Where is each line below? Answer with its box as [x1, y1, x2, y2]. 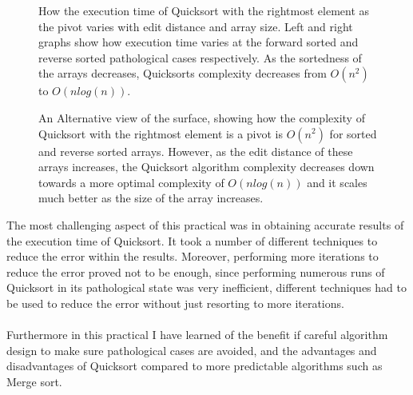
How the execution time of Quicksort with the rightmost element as [38, 2, 370, 18]
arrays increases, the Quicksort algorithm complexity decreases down [38, 158, 375, 175]
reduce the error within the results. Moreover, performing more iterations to [6, 248, 379, 265]
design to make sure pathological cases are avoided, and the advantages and [6, 341, 377, 358]
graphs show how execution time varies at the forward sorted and [38, 34, 359, 50]
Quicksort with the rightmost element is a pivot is [38, 125, 284, 142]
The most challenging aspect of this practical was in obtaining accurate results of [6, 216, 404, 233]
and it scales [307, 174, 367, 190]
